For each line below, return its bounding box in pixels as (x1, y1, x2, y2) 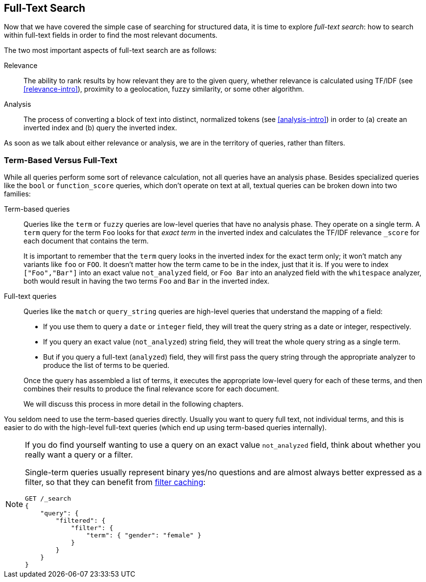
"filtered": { (55, 517, 106, 525)
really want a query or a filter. (25, 450, 133, 460)
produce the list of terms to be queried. (43, 361, 169, 370)
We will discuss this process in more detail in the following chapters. (24, 400, 244, 409)
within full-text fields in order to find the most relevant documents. (4, 31, 218, 40)
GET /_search (25, 495, 71, 503)
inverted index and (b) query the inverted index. (24, 123, 177, 132)
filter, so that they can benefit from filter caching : (25, 477, 206, 487)
